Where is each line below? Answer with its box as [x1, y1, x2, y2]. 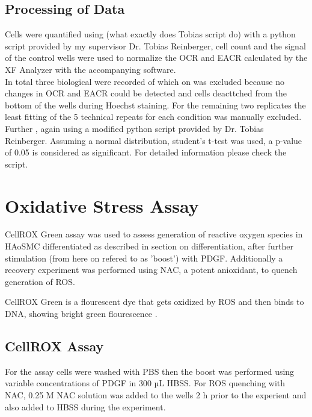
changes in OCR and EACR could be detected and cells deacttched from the [5, 87, 287, 99]
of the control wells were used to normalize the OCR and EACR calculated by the [5, 51, 308, 64]
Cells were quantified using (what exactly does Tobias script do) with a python [5, 28, 296, 40]
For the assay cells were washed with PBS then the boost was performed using [5, 365, 295, 377]
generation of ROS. [5, 275, 75, 287]
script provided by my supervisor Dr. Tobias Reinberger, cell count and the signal [5, 39, 306, 52]
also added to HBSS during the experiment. [5, 400, 166, 413]
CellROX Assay [5, 337, 104, 355]
